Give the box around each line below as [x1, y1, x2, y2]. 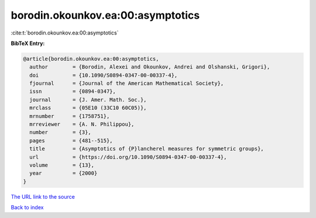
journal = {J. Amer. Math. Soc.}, [29, 96, 147, 103]
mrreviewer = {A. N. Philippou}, [29, 121, 135, 128]
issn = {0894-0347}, [29, 88, 116, 95]
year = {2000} [29, 170, 98, 177]
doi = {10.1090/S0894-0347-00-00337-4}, [29, 72, 178, 78]
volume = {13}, [29, 162, 95, 168]
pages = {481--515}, [29, 137, 114, 144]
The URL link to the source [11, 193, 75, 200]
